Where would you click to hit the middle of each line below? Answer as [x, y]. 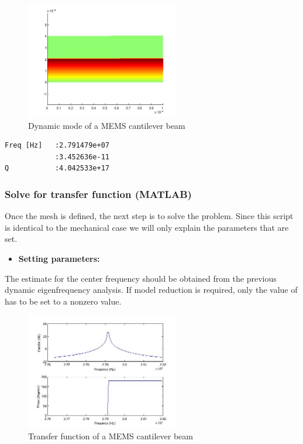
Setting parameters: [59, 258]
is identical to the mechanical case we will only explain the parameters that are [147, 227]
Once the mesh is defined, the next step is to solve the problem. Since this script [149, 216]
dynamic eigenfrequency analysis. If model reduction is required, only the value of [151, 290]
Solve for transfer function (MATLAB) [98, 194]
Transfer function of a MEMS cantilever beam [111, 436]
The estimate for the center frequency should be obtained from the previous [141, 278]
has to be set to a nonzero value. [63, 301]
